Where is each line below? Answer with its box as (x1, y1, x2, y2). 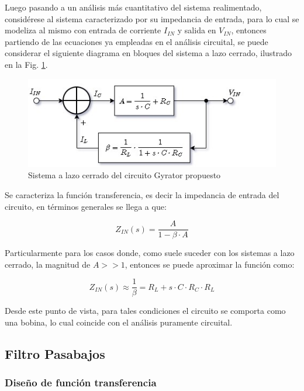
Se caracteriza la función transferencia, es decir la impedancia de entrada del (5, 188, 279, 200)
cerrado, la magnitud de (5, 258, 91, 270)
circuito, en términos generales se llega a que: (5, 200, 167, 212)
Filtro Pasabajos (5, 344, 105, 362)
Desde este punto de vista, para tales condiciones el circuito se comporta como (5, 305, 286, 317)
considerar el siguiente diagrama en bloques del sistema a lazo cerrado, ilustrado (5, 47, 292, 59)
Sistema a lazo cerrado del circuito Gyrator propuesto (28, 169, 221, 181)
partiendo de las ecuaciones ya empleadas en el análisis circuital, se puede (5, 35, 268, 47)
